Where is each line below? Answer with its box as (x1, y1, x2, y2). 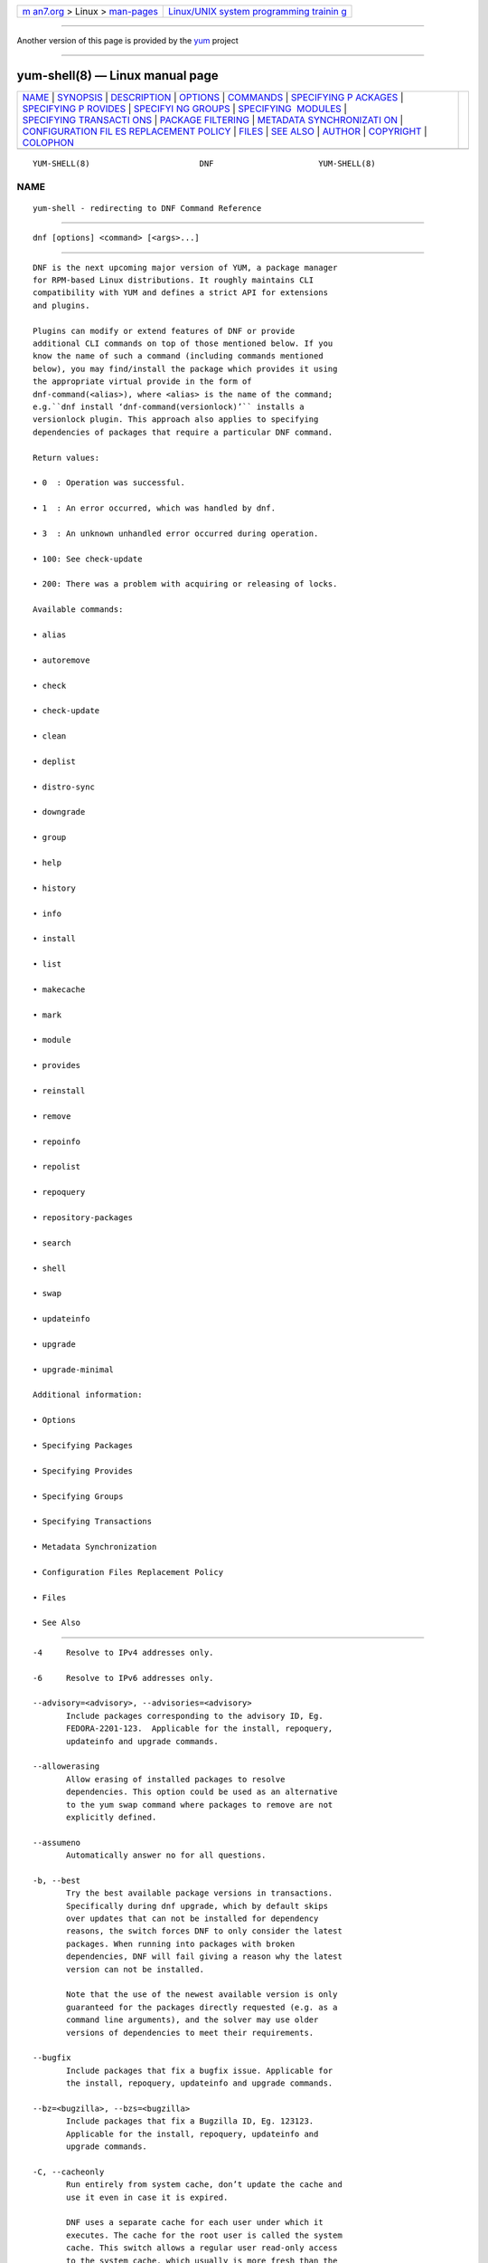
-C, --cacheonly (33, 2166, 105, 2177)
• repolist (33, 1161, 81, 1172)
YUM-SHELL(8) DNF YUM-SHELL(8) (33, 158, 376, 168)
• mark (33, 1009, 62, 1020)
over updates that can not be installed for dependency (66, 1914, 319, 1924)
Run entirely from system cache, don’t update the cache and (66, 2180, 343, 2190)
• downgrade (33, 807, 86, 817)
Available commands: (33, 605, 124, 615)
